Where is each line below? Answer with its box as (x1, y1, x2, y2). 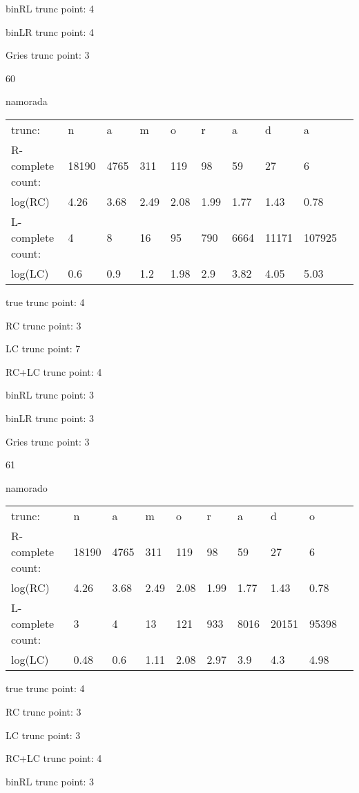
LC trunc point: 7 (6, 341, 81, 356)
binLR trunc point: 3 (6, 410, 95, 425)
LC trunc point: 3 (6, 727, 81, 742)
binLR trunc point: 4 (6, 24, 95, 39)
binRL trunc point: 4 (6, 1, 95, 15)
